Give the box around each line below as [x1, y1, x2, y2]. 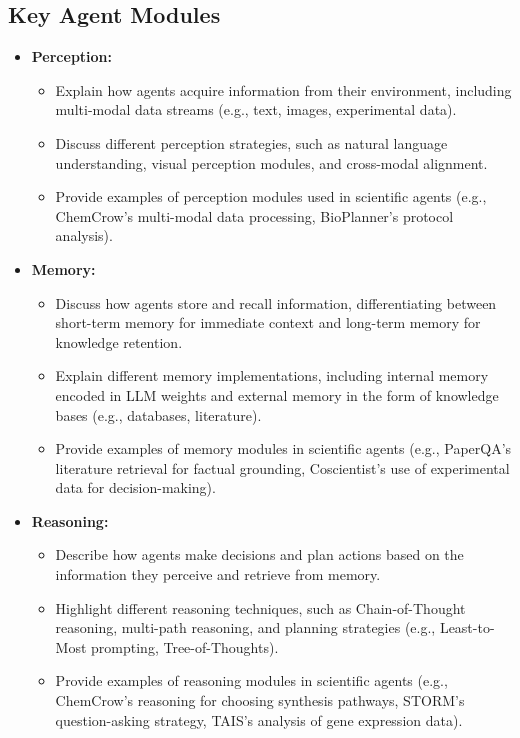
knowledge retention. [55, 331, 183, 352]
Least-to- [439, 617, 495, 638]
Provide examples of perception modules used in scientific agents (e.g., [55, 186, 487, 207]
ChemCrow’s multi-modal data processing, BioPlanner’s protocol [55, 205, 454, 226]
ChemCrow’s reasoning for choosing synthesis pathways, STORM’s [55, 690, 465, 711]
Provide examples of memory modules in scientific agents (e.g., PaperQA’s [55, 438, 512, 459]
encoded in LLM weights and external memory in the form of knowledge [55, 384, 499, 405]
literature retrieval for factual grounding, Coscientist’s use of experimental [55, 457, 510, 478]
